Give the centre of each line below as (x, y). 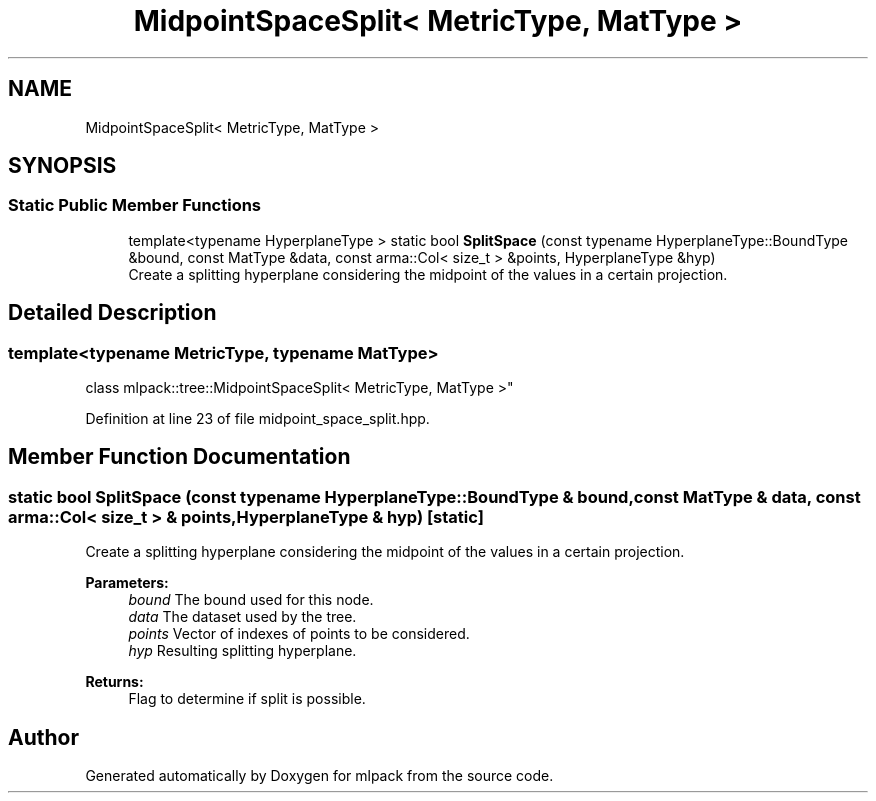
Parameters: (127, 583)
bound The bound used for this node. (251, 600)
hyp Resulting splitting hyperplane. (242, 651)
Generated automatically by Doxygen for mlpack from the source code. (319, 776)
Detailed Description (112, 313)
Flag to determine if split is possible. (247, 699)
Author (43, 737)
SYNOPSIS (62, 166)
